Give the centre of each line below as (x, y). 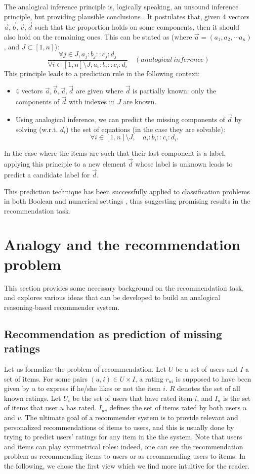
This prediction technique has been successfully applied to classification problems (127, 191)
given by (17, 388)
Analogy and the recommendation (122, 244)
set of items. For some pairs (46, 378)
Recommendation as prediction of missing (113, 333)
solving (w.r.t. (37, 129)
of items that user (31, 408)
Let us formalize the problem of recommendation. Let (85, 368)
